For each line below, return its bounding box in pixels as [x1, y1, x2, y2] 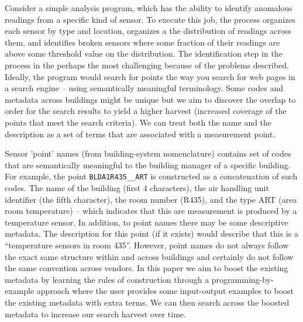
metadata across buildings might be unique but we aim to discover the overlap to [5, 93, 296, 105]
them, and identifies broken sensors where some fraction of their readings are [5, 36, 280, 48]
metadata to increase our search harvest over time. [5, 307, 186, 320]
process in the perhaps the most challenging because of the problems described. [5, 58, 290, 71]
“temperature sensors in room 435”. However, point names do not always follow [5, 238, 289, 251]
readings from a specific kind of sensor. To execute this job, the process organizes [5, 13, 295, 25]
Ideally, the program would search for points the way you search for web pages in [5, 70, 295, 82]
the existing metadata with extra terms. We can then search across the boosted [5, 296, 290, 308]
